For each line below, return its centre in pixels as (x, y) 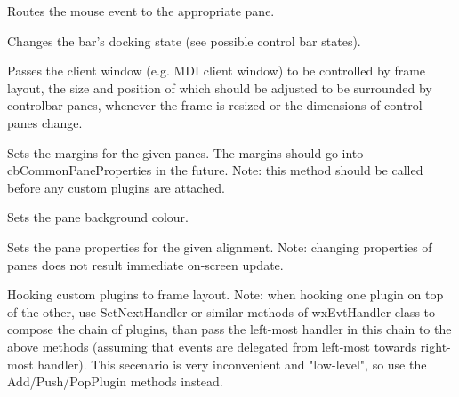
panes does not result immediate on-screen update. (145, 264)
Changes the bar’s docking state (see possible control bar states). (184, 40)
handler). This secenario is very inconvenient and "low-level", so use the (232, 364)
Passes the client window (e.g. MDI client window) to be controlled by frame (217, 71)
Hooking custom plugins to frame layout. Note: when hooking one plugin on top (225, 294)
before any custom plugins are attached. (116, 187)
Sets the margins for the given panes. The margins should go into (185, 152)
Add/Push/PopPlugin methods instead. (115, 381)
